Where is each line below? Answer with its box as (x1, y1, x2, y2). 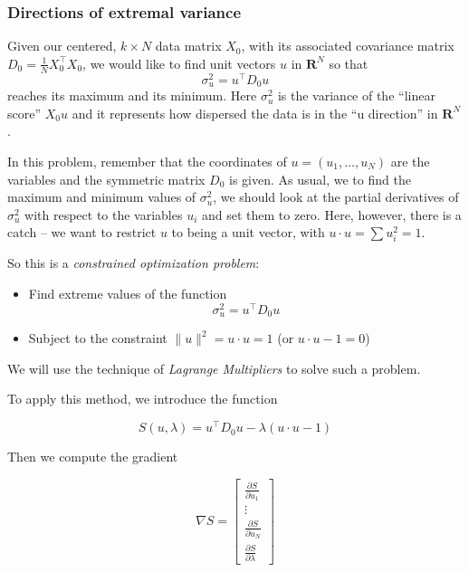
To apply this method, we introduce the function (7, 389, 278, 408)
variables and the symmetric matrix (7, 169, 206, 188)
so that (329, 53, 368, 72)
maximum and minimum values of (7, 187, 196, 206)
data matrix (155, 36, 222, 55)
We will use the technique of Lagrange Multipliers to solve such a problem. (7, 358, 421, 377)
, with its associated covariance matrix (241, 36, 455, 55)
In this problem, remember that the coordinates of (7, 151, 287, 170)
